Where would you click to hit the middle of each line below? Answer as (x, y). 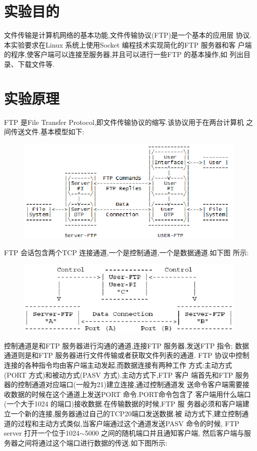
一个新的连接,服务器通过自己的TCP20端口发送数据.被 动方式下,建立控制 (126, 413)
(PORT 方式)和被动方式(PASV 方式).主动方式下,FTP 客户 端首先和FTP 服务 (127, 374)
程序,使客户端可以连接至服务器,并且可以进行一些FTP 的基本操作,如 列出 (127, 54)
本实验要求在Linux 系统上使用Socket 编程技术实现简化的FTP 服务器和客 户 (125, 44)
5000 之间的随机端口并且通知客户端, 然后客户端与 (164, 433)
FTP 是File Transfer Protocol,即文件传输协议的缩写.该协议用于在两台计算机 (124, 122)
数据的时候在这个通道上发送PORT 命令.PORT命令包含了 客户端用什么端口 (131, 394)
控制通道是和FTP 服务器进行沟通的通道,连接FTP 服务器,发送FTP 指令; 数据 (127, 345)
